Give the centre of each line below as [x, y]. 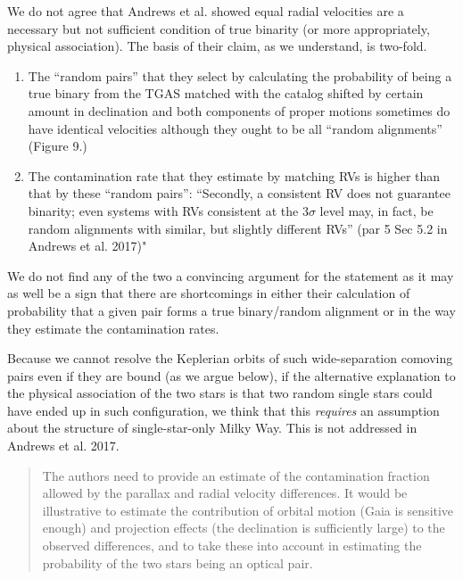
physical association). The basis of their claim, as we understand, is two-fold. [217, 46]
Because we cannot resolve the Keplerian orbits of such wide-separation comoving [230, 358]
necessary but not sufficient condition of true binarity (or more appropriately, [219, 28]
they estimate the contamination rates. [113, 328]
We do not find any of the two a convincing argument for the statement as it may [231, 275]
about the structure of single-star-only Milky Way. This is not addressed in [212, 428]
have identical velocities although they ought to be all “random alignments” [235, 128]
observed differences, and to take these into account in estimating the [232, 546]
